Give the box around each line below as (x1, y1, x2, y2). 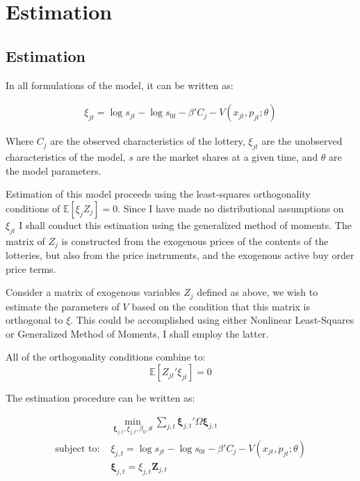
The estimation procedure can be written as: (6, 391, 195, 405)
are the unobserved (261, 134, 343, 148)
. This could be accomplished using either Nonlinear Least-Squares (70, 313, 354, 327)
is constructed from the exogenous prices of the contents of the (61, 233, 329, 248)
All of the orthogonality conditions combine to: (6, 349, 206, 364)
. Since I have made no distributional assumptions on (117, 200, 344, 215)
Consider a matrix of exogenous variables (6, 285, 181, 299)
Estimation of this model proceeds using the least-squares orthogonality (6, 187, 311, 201)
